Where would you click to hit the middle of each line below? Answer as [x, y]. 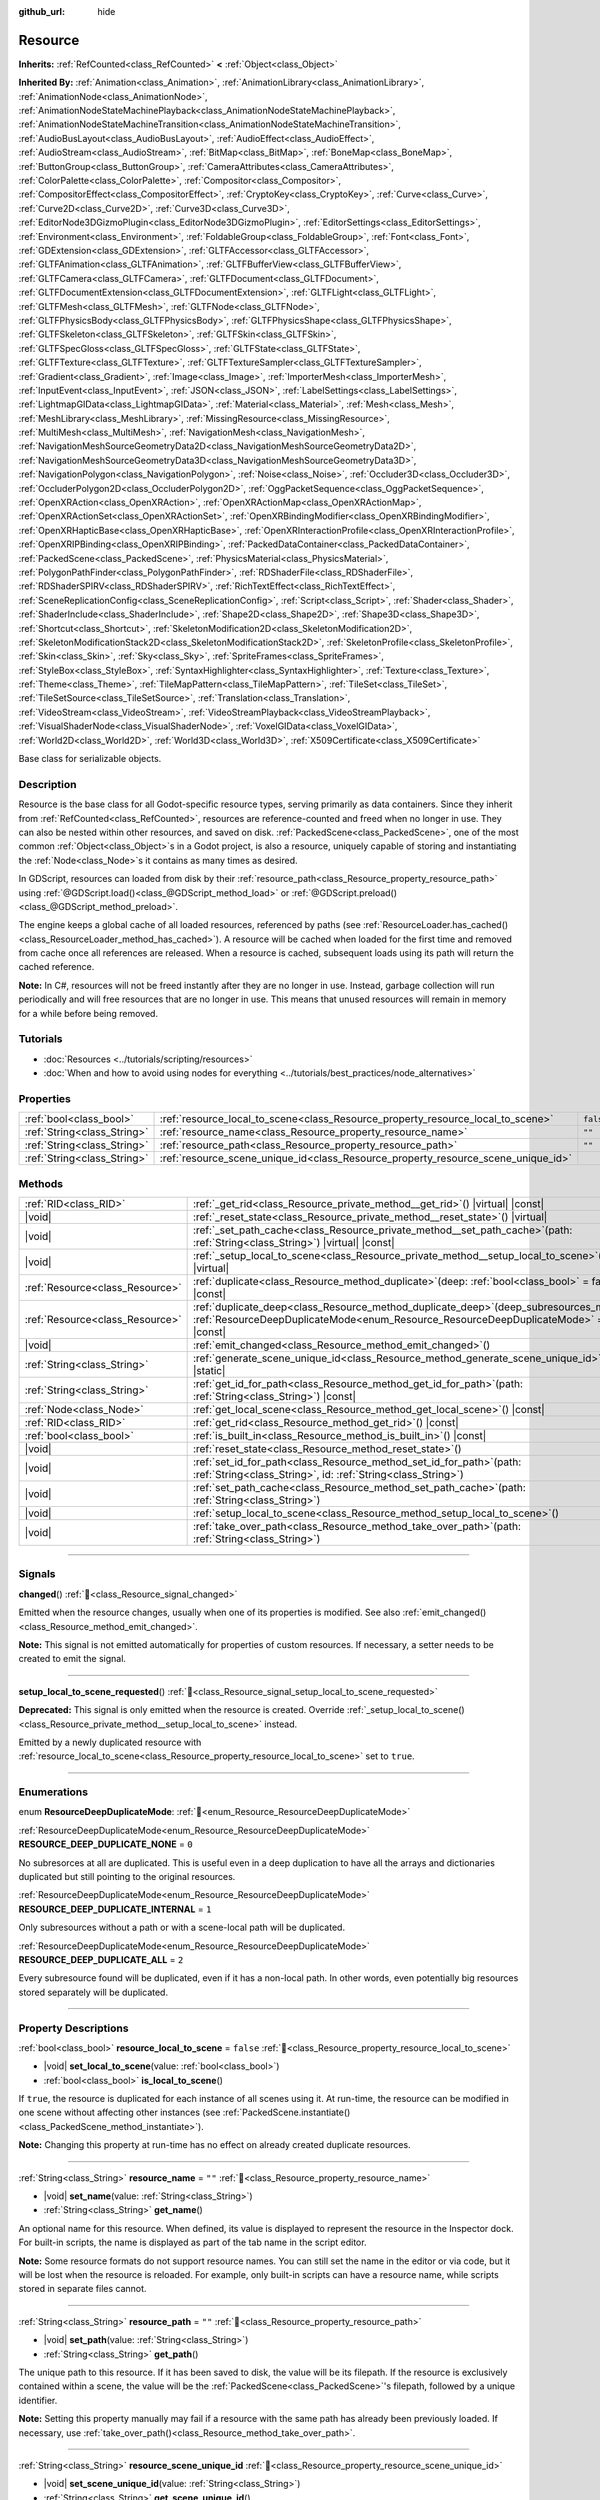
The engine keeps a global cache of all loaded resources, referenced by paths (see [190, 925]
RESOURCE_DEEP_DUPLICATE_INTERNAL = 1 [115, 1909]
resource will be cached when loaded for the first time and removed [372, 939]
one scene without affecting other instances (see [119, 2112]
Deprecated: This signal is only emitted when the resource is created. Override [181, 1710]
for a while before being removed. [88, 1013]
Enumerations [53, 1792]
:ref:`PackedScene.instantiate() [286, 2112]
